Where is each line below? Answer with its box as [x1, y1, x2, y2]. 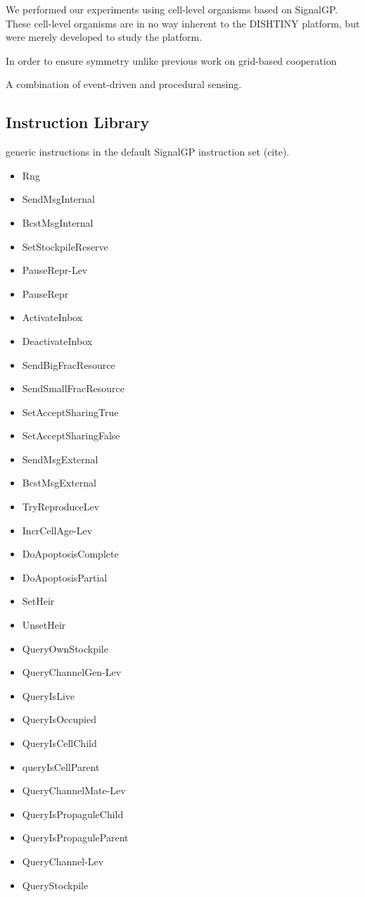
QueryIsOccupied [22, 712, 96, 727]
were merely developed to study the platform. [6, 30, 203, 44]
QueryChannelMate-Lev [22, 783, 126, 798]
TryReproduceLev [22, 499, 100, 514]
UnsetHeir [22, 617, 66, 632]
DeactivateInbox [22, 333, 93, 348]
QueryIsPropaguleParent [22, 830, 129, 845]
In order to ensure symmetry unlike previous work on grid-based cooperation [6, 53, 337, 68]
